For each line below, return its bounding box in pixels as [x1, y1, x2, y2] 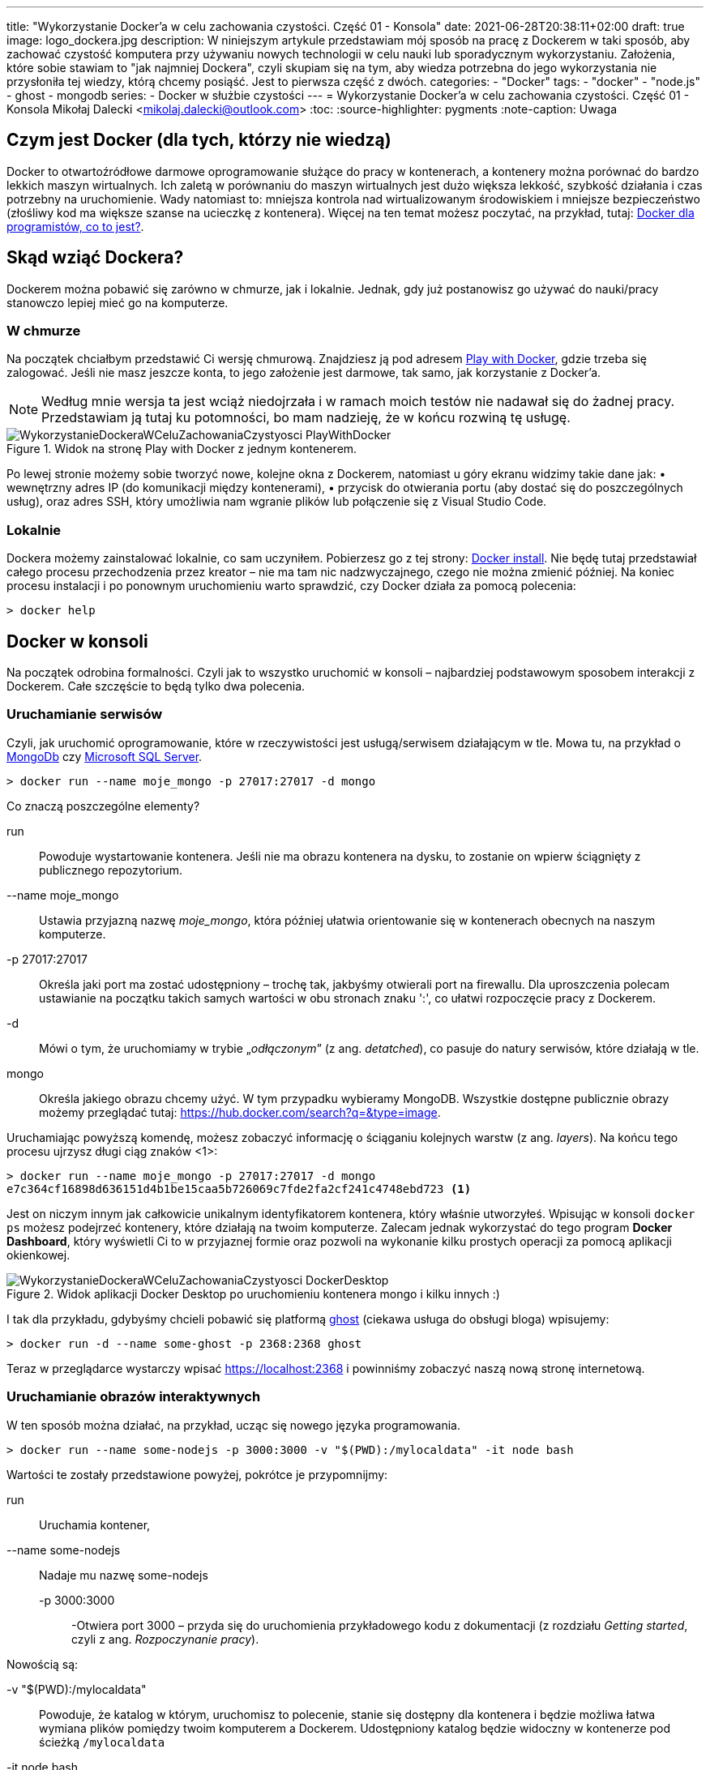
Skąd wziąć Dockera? [6, 247, 184, 268]
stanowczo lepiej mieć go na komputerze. [6, 295, 229, 310]
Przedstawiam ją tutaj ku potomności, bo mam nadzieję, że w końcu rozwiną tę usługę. [41, 409, 571, 426]
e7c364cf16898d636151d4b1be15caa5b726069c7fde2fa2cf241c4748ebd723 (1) [6, 1182, 472, 1195]
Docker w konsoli [6, 631, 148, 652]
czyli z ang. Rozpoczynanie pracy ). [71, 1631, 259, 1646]
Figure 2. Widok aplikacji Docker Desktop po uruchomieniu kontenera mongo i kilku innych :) [6, 1286, 500, 1301]
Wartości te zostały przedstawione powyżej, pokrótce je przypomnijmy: [6, 1467, 388, 1481]
